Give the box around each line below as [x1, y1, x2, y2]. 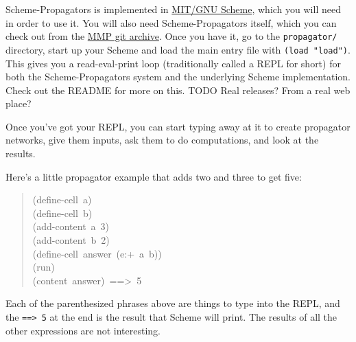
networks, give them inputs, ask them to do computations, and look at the [5, 133, 319, 147]
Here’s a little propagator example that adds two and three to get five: [5, 169, 302, 183]
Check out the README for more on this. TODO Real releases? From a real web [5, 82, 351, 97]
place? [5, 96, 32, 111]
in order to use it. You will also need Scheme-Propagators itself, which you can [5, 15, 337, 30]
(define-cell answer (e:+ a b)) [32, 246, 162, 260]
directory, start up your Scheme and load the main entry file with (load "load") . [5, 42, 351, 56]
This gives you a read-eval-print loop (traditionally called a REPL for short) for [5, 56, 341, 70]
